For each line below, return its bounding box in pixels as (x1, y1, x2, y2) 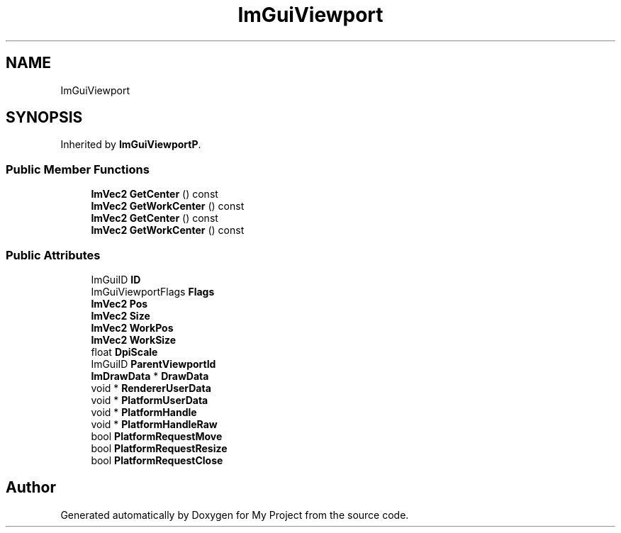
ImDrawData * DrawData (91, 369, 209, 382)
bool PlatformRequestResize (91, 442, 228, 454)
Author (6, 478, 56, 497)
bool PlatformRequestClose (91, 454, 223, 466)
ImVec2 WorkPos (91, 321, 174, 334)
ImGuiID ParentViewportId (91, 357, 216, 370)
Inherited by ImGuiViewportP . (60, 138, 201, 151)
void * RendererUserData (91, 381, 211, 394)
